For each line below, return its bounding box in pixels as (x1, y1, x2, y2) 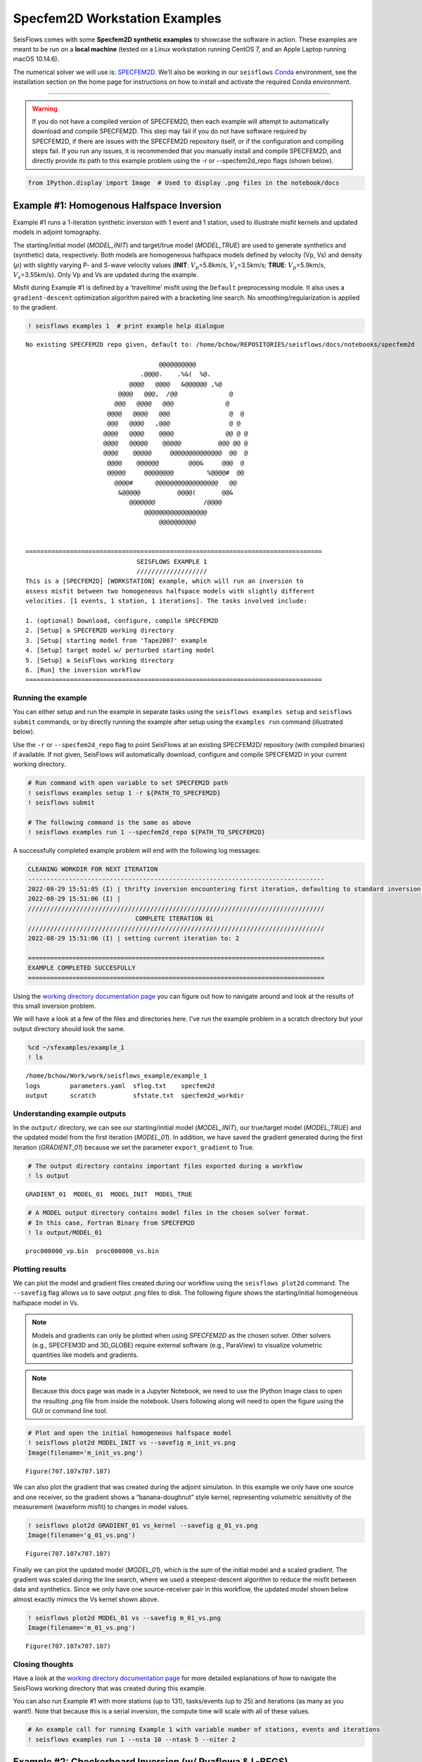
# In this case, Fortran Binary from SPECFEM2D (27, 1219, 195, 1226)
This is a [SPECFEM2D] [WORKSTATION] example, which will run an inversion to (25, 577, 304, 585)
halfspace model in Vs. (13, 1298, 79, 1307)
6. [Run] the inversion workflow (25, 666, 141, 674)
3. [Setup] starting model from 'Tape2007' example (25, 636, 207, 644)
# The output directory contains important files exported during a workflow (27, 1162, 302, 1170)
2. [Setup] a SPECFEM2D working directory (25, 627, 174, 634)
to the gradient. (13, 303, 58, 312)
